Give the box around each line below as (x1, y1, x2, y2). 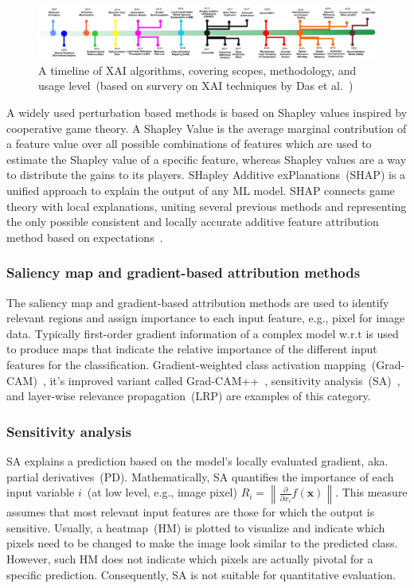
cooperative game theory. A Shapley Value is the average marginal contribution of (6, 119, 407, 136)
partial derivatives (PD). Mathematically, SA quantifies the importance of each (6, 468, 394, 485)
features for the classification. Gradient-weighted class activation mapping (6, 356, 366, 372)
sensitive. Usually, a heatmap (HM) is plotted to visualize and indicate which (6, 519, 385, 535)
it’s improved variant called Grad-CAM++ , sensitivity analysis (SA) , (49, 372, 400, 388)
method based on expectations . (6, 228, 163, 245)
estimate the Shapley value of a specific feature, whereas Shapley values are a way (6, 150, 407, 167)
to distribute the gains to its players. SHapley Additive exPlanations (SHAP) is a (6, 166, 406, 183)
